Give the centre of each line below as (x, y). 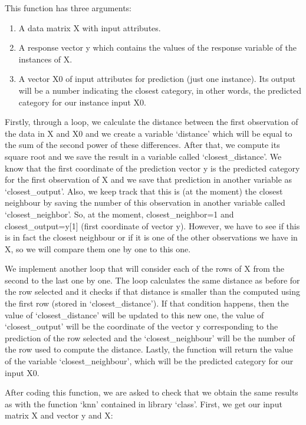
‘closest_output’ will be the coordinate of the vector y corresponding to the (142, 326)
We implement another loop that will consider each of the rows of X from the (144, 268)
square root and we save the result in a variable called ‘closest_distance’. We (143, 156)
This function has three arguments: (68, 8)
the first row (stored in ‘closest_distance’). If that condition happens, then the (147, 303)
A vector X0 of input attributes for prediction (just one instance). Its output (157, 79)
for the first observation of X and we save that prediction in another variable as (149, 179)
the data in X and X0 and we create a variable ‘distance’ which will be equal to (149, 133)
